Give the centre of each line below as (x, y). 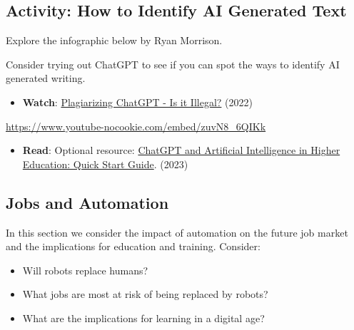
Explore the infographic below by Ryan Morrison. (114, 40)
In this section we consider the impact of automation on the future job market (177, 232)
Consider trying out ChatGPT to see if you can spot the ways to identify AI (173, 64)
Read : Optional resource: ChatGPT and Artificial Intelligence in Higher (181, 150)
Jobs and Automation (87, 202)
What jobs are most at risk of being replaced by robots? (145, 294)
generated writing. (46, 78)
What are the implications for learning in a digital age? (143, 318)
